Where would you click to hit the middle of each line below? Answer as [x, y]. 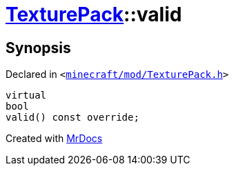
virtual [26, 95]
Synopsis [38, 48]
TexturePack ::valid [94, 14]
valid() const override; [72, 118]
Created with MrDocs [54, 139]
